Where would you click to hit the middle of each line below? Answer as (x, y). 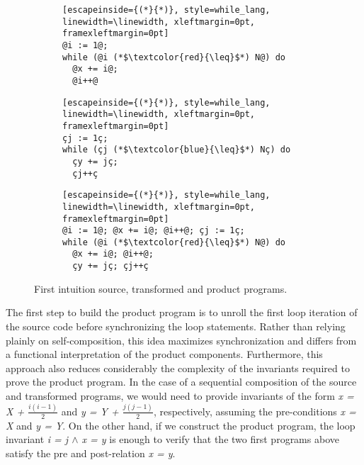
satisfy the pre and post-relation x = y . (91, 453)
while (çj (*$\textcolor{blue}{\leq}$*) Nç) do (177, 150)
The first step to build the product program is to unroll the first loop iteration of (182, 312)
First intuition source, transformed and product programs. (161, 288)
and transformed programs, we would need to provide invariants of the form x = (180, 395)
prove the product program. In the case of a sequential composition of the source (181, 382)
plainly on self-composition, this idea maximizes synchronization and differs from (181, 340)
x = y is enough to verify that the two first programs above (210, 439)
